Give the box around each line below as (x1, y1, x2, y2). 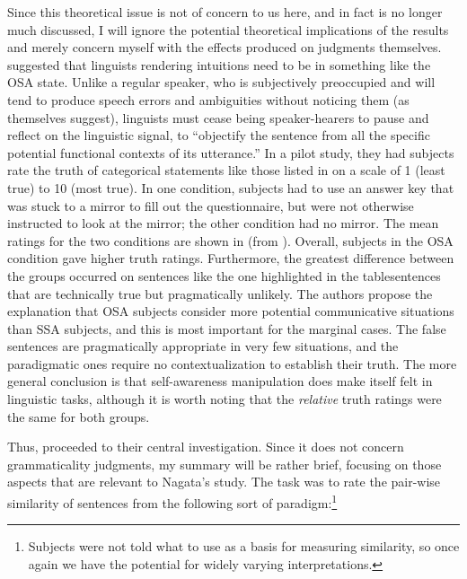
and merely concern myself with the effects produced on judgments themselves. (7, 38, 442, 57)
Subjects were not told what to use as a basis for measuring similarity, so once (28, 537, 460, 556)
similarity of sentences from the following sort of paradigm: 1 (7, 491, 338, 512)
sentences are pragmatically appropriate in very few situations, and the (7, 337, 399, 355)
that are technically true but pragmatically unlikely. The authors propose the (7, 284, 433, 303)
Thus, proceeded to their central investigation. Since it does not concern (7, 437, 404, 456)
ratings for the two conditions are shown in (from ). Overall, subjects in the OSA (7, 231, 454, 250)
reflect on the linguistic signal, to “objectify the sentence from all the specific (7, 126, 430, 145)
